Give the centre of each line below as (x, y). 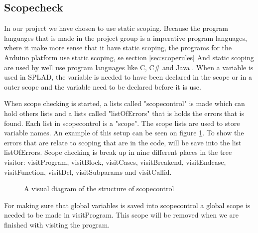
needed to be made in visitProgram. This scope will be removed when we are (122, 215)
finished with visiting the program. (57, 224)
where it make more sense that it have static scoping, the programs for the (118, 48)
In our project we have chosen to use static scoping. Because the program (116, 28)
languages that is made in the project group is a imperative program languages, (126, 38)
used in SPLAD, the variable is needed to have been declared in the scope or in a (128, 77)
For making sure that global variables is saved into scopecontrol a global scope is (127, 205)
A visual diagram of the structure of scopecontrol (99, 188)
